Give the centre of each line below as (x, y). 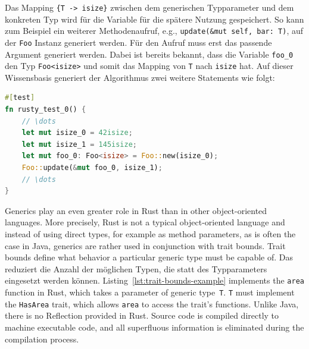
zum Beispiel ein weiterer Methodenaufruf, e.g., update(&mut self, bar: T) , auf (154, 31)
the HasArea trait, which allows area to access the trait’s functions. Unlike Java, (152, 304)
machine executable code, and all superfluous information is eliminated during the (154, 327)
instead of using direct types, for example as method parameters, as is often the (150, 234)
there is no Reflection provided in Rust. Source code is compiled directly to (142, 315)
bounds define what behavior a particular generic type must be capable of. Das (149, 257)
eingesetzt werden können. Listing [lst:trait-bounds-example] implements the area (154, 280)
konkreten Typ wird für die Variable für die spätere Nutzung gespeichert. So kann (154, 19)
